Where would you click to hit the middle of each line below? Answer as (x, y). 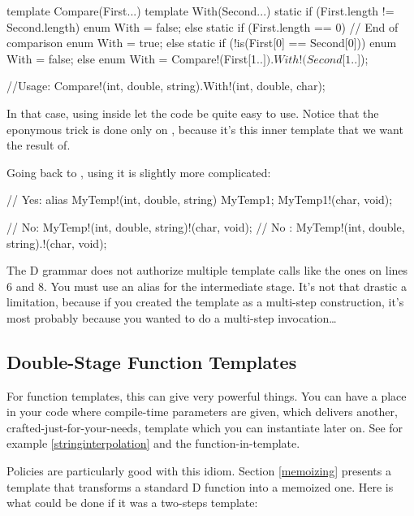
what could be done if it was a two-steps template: (132, 503)
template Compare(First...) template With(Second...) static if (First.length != (201, 11)
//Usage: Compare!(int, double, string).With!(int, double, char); (166, 86)
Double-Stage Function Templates (152, 361)
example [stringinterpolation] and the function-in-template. (153, 443)
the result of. (39, 145)
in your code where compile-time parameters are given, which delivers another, (202, 412)
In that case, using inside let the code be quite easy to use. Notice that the (193, 113)
